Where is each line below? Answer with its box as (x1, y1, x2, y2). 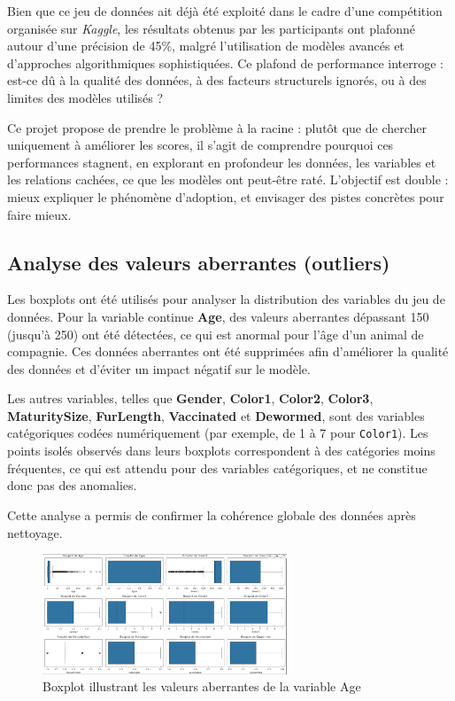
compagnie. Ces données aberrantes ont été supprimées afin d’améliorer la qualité (7, 342, 449, 361)
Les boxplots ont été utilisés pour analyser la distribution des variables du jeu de (7, 290, 445, 308)
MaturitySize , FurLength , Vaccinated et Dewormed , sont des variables (7, 406, 425, 424)
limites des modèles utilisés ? (7, 88, 164, 106)
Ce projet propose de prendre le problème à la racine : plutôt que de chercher (7, 118, 428, 136)
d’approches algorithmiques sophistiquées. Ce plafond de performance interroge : (7, 53, 443, 72)
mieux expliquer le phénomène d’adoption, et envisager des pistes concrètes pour (7, 187, 444, 206)
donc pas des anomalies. (7, 476, 137, 495)
